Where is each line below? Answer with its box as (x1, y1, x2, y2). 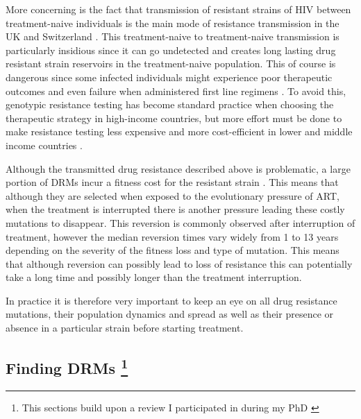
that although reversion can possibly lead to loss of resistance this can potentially (6, 256, 353, 271)
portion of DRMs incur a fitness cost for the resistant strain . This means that (6, 175, 339, 189)
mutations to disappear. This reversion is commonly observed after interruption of (6, 215, 355, 230)
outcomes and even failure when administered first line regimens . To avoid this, (6, 83, 346, 98)
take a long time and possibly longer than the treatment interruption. (6, 270, 302, 284)
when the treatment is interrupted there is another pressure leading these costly (6, 202, 345, 216)
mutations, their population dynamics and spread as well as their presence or (6, 307, 333, 321)
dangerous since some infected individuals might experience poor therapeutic (6, 69, 333, 84)
